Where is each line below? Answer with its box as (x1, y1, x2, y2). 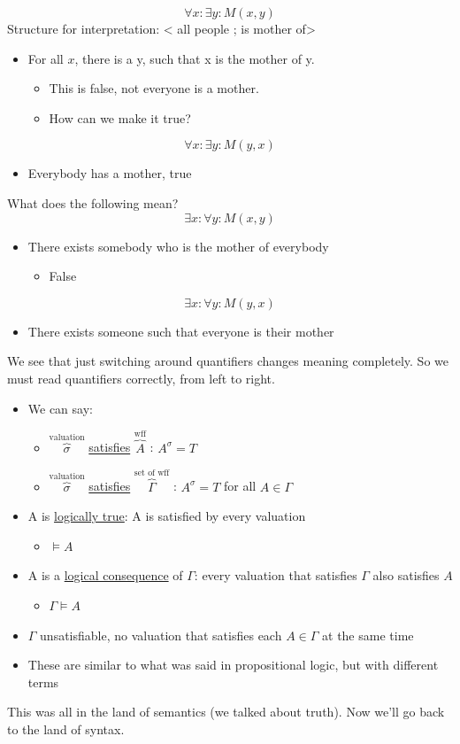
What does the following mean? (7, 193, 179, 212)
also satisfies (372, 566, 440, 585)
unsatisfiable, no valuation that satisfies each (40, 625, 282, 644)
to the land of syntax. (7, 719, 125, 738)
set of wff (134, 468, 170, 477)
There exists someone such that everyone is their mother (27, 322, 334, 340)
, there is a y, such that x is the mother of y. (74, 49, 315, 67)
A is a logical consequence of (27, 566, 183, 585)
